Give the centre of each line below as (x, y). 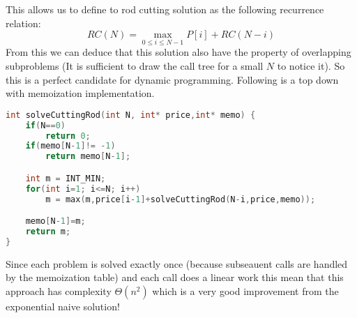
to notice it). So (311, 66)
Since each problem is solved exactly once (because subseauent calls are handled (177, 263)
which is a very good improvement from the (245, 290)
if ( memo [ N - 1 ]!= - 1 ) (70, 146)
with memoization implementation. (80, 93)
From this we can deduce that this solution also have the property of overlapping (178, 52)
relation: (23, 23)
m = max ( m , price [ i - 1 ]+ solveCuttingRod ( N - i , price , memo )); (181, 199)
